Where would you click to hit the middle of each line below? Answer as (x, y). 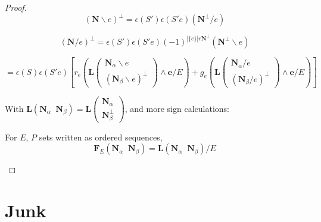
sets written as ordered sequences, (101, 137)
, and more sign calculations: (177, 108)
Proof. (16, 7)
